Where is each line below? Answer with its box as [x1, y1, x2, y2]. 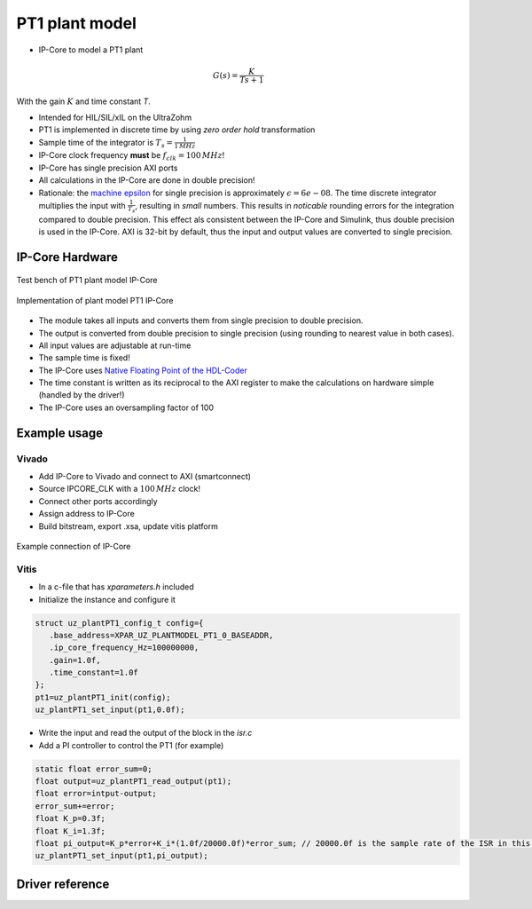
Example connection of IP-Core [16, 541, 131, 551]
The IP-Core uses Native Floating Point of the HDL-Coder [38, 365, 247, 375]
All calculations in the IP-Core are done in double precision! [38, 175, 255, 186]
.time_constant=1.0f [49, 668, 139, 678]
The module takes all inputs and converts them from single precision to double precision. [38, 315, 364, 326]
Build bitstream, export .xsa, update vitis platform [38, 520, 219, 532]
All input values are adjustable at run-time [38, 340, 192, 351]
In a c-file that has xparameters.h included [38, 581, 194, 592]
